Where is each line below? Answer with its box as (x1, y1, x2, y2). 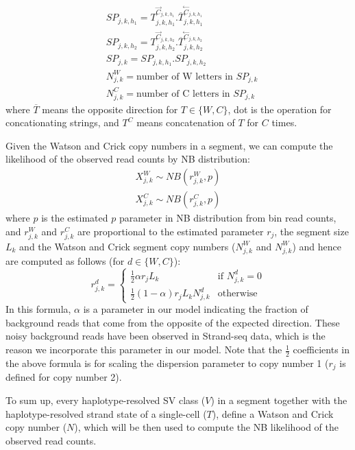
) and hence (292, 239, 342, 253)
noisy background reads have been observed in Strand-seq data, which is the (5, 329, 326, 343)
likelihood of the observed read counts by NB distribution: (5, 152, 250, 166)
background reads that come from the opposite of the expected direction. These (5, 315, 340, 329)
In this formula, (5, 302, 71, 316)
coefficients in (293, 342, 350, 357)
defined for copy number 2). (5, 370, 122, 384)
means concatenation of (136, 115, 235, 130)
